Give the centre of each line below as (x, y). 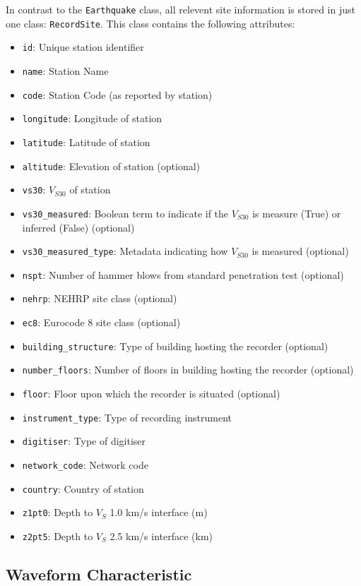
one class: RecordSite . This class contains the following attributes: (150, 23)
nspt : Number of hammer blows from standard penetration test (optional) (183, 274)
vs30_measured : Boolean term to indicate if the (125, 213)
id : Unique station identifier (83, 47)
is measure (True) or (297, 213)
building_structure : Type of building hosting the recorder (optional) (175, 346)
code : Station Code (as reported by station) (117, 94)
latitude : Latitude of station (86, 142)
